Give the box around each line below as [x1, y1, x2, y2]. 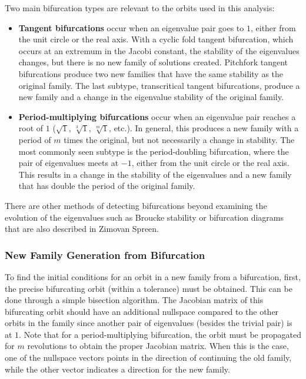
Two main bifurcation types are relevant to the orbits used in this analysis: [5, 2, 275, 14]
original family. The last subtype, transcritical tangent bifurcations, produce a [18, 79, 300, 91]
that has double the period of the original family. [18, 179, 195, 192]
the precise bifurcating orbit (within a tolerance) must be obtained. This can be [5, 282, 292, 294]
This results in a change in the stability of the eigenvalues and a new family [18, 168, 292, 180]
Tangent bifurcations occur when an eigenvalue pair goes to [18, 21, 244, 34]
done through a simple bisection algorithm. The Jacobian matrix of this [5, 294, 264, 306]
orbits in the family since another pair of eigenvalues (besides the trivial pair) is [5, 317, 292, 329]
